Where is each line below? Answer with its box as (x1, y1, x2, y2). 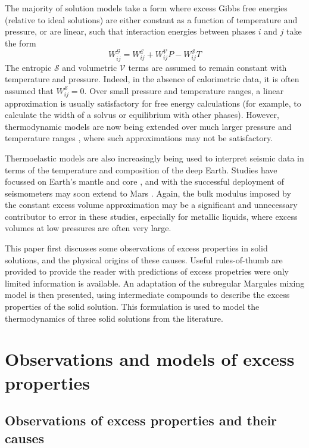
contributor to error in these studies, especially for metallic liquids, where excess (5, 210, 298, 222)
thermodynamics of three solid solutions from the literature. (5, 312, 223, 324)
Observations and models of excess (5, 347, 295, 371)
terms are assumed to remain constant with (128, 61, 287, 73)
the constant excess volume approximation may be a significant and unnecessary (5, 198, 298, 211)
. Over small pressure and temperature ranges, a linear (84, 84, 284, 97)
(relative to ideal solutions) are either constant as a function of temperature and (5, 13, 298, 26)
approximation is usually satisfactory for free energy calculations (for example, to (5, 97, 301, 109)
